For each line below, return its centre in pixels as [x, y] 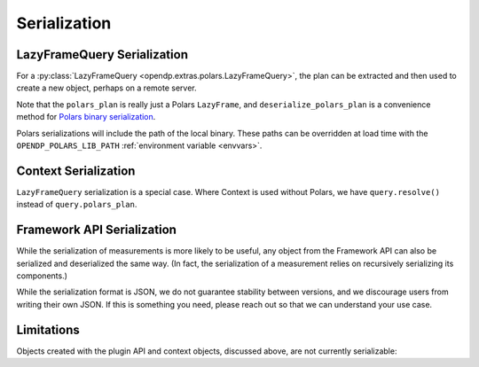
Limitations [48, 329]
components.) [42, 276]
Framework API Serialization [97, 230]
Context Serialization [76, 171]
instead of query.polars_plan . [77, 205]
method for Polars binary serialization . [86, 117]
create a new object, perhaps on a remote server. [106, 88]
